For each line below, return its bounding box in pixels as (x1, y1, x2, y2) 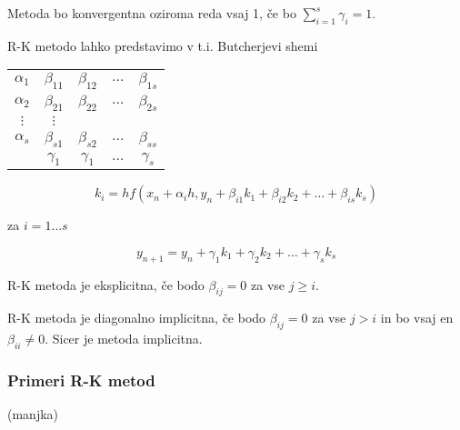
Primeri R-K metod (7, 368, 155, 391)
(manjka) (7, 405, 59, 424)
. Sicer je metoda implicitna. (45, 329, 203, 348)
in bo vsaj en (380, 308, 454, 327)
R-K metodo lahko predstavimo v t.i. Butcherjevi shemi (7, 35, 318, 55)
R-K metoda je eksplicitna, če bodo (7, 275, 205, 294)
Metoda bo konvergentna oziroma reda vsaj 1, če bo (7, 4, 296, 22)
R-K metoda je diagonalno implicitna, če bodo (7, 308, 266, 327)
